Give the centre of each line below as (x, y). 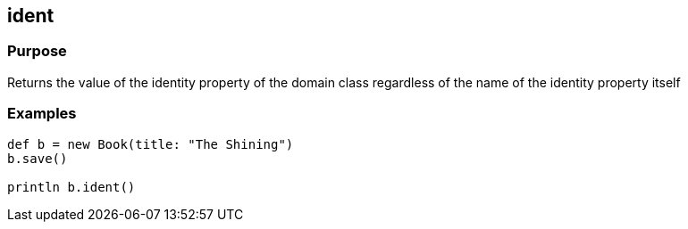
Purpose (37, 51)
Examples (42, 114)
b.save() (38, 158)
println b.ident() (71, 187)
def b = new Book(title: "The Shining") (151, 144)
